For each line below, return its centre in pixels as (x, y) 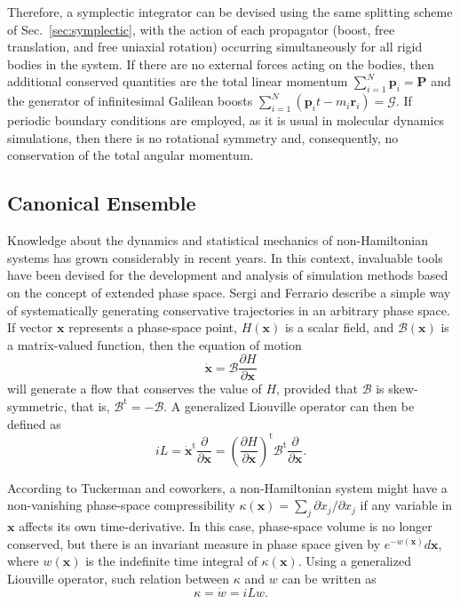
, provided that (317, 389)
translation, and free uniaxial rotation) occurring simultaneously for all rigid (215, 47)
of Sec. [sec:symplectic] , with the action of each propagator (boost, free (201, 29)
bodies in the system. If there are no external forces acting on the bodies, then (221, 64)
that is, (91, 405)
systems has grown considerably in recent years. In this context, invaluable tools (225, 257)
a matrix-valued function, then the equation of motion (155, 344)
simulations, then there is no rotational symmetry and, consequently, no (203, 137)
